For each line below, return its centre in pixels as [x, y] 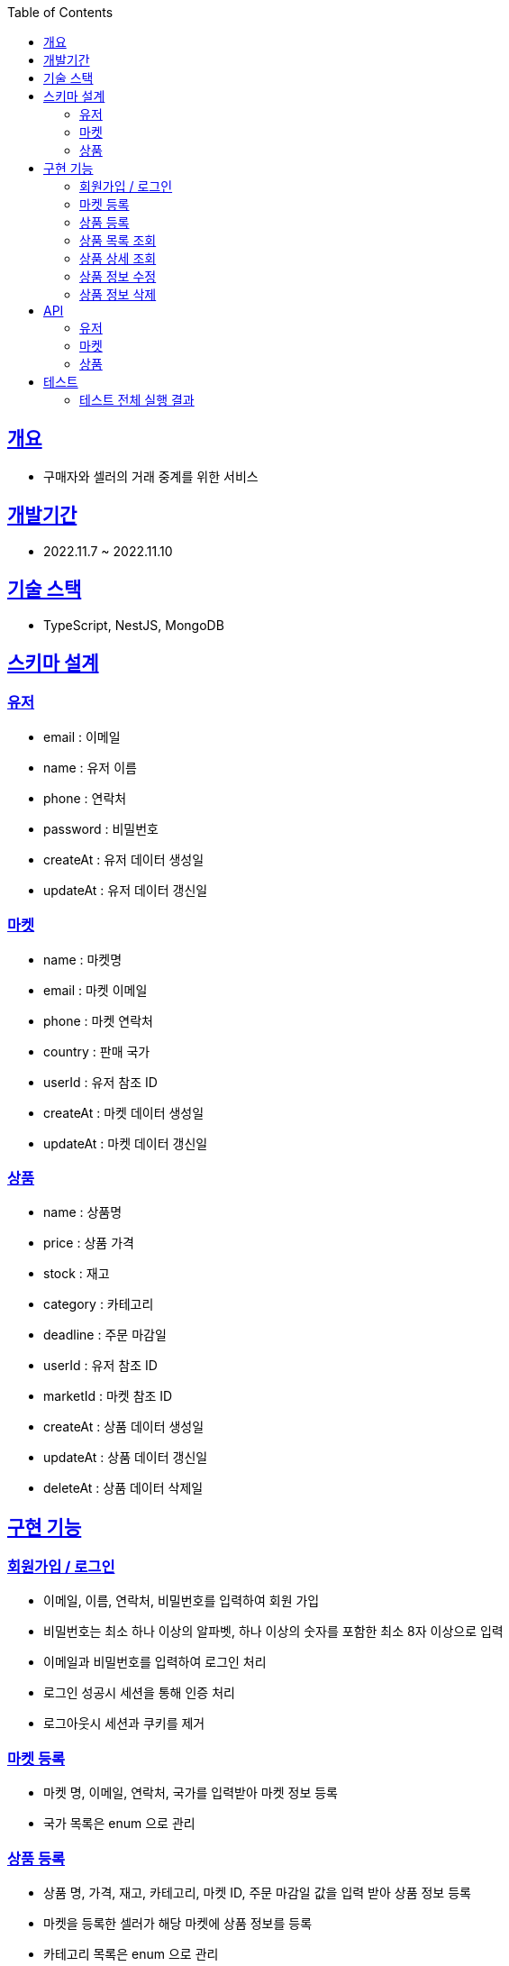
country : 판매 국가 [97, 1051]
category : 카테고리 [99, 1304]
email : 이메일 [82, 736]
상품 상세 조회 [118, 258]
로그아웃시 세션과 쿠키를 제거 [124, 1724]
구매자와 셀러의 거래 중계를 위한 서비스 [151, 476]
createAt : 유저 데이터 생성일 [124, 859]
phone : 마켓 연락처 [98, 1020]
